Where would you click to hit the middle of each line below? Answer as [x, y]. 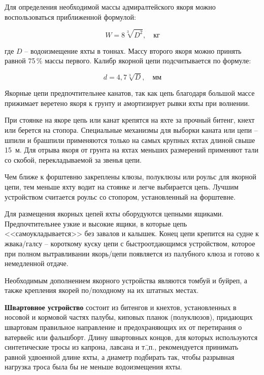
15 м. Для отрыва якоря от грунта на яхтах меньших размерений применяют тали [131, 150]
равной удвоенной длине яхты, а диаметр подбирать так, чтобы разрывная [120, 357]
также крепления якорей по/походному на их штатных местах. [102, 290]
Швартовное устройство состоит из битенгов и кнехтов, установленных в [121, 307]
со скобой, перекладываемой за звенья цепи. [73, 159]
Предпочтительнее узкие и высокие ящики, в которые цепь [96, 223]
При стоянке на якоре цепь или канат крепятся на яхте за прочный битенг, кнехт [130, 120]
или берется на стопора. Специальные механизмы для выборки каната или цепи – [131, 129]
